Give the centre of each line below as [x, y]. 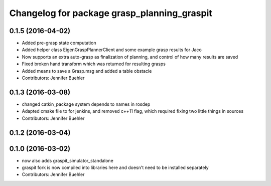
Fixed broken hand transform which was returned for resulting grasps [94, 64]
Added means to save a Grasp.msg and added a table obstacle [87, 71]
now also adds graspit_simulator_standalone [68, 160]
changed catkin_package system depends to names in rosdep [86, 104]
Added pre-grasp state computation [59, 43]
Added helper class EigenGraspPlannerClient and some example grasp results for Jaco [112, 50]
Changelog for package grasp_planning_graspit [111, 13]
